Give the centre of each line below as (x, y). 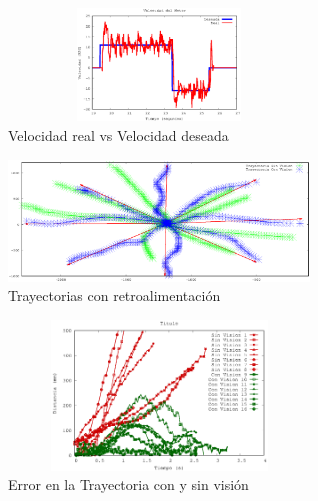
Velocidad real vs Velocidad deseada (118, 134)
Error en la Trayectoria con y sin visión (128, 484)
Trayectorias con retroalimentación (114, 295)
